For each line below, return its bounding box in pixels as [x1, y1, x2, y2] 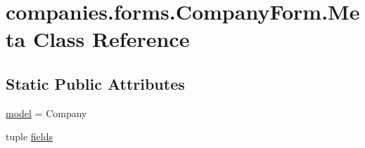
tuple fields [6, 129, 53, 144]
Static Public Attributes [6, 72, 185, 94]
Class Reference [32, 25, 190, 53]
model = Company [6, 105, 87, 120]
